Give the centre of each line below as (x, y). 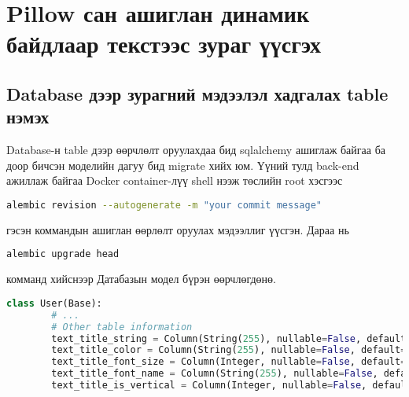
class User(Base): (54, 303)
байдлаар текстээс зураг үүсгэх (164, 44)
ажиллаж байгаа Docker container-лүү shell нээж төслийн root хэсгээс (175, 180)
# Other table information (122, 327)
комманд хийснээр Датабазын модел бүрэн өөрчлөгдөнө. (141, 279)
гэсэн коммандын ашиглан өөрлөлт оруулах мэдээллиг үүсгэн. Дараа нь (178, 229)
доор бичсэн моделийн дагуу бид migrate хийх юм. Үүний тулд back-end (183, 165)
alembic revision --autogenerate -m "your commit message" (164, 205)
